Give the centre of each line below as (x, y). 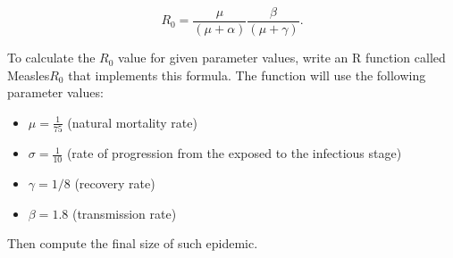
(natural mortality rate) (132, 122)
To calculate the (51, 58)
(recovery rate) (115, 183)
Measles (29, 75)
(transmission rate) (124, 213)
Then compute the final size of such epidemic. (133, 243)
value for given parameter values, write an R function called (282, 58)
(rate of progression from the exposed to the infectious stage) (234, 153)
